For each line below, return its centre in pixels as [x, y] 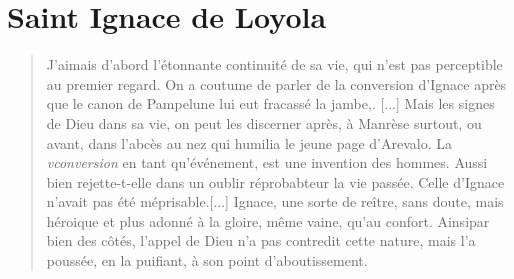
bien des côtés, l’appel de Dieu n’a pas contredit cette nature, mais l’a [261, 240]
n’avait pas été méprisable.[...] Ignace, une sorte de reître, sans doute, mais [275, 201]
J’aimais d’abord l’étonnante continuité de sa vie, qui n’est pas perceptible [274, 64]
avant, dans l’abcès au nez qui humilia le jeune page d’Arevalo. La [249, 142]
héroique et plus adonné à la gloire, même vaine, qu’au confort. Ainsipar [268, 220]
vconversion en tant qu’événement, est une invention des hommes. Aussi [267, 162]
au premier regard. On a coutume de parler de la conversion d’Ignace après [276, 83]
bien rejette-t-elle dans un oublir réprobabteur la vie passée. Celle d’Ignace [275, 181]
